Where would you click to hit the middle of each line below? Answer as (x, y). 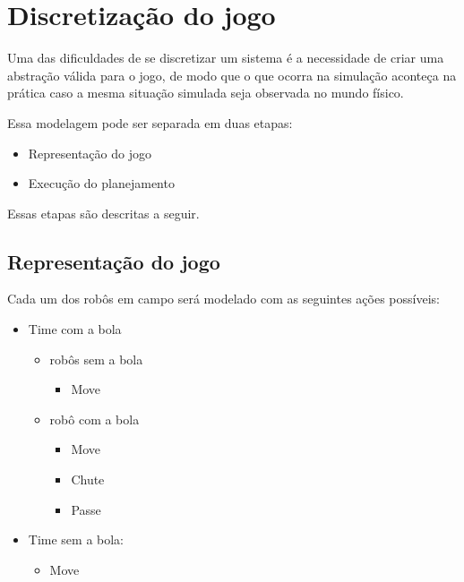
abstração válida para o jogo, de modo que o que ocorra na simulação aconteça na (232, 75)
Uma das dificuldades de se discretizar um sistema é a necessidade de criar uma (226, 58)
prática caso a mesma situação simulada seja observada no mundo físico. (206, 93)
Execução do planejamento (101, 183)
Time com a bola (75, 329)
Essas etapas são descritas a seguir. (103, 213)
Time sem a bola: (76, 539)
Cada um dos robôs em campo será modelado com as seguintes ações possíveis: (223, 299)
